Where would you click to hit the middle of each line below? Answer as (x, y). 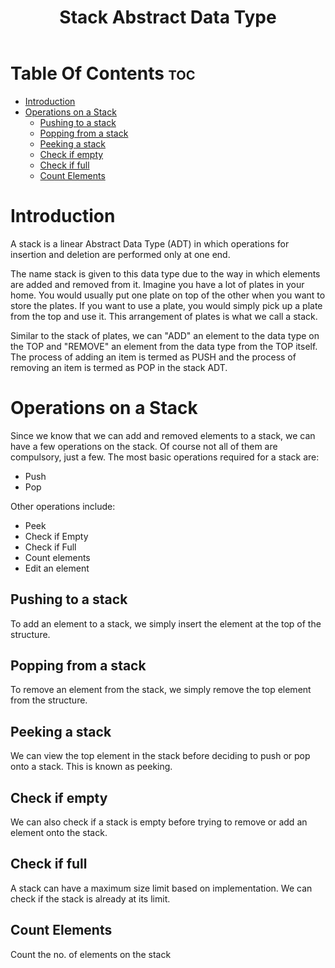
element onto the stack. (59, 833)
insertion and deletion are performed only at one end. (120, 254)
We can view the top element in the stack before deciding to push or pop (160, 756)
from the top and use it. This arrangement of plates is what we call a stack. (164, 316)
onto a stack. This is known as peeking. (91, 767)
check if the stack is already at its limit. (90, 898)
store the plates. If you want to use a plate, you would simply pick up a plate (166, 305)
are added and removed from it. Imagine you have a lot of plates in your (157, 284)
